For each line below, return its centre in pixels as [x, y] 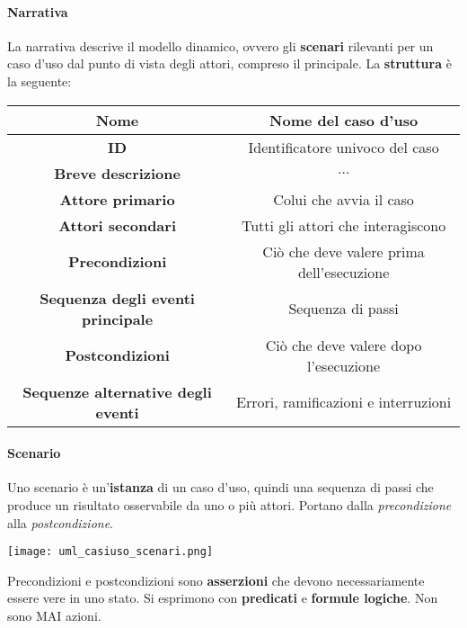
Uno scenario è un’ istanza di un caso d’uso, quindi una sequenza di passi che [220, 487]
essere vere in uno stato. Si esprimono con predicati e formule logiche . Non [223, 598]
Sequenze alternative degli [117, 391]
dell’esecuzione [344, 272]
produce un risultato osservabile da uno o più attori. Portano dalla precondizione [229, 504]
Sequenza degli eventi [117, 298]
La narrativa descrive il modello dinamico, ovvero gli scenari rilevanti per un [220, 45]
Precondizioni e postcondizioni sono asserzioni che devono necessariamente [216, 580]
